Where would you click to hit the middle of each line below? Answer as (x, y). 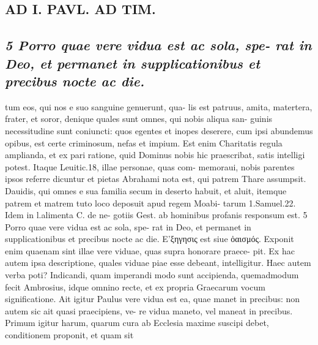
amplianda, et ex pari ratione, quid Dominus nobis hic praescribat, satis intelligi (155, 155)
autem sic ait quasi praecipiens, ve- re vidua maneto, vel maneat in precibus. (149, 310)
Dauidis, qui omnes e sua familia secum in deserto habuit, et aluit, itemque (146, 190)
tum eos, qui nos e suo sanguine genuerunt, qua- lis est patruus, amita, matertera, (159, 106)
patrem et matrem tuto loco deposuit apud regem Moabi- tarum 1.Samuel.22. (150, 203)
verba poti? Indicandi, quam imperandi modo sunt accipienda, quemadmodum (152, 275)
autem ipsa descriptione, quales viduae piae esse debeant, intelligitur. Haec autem (158, 263)
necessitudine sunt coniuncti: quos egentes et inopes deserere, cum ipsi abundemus (159, 130)
